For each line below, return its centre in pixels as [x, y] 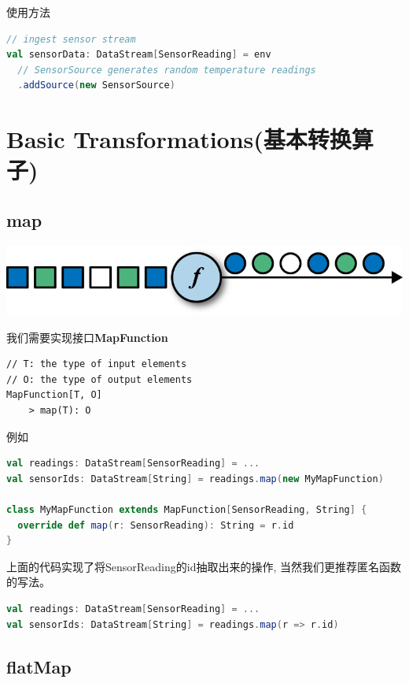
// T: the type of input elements [97, 364]
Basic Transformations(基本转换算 [190, 139]
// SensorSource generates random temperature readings [167, 70]
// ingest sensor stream [71, 39]
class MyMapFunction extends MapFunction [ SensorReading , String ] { [187, 510]
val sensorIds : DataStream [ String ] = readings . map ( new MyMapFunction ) [195, 479]
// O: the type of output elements [99, 379]
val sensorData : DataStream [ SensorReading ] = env [139, 55]
